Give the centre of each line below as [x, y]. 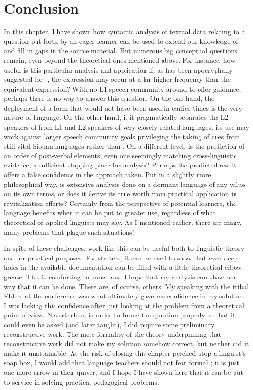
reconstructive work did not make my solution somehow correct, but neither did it [126, 344]
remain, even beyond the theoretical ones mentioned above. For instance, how [120, 60]
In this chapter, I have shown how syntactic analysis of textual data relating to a [125, 31]
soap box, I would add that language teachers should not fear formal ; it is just [122, 362]
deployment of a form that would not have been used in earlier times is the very [123, 107]
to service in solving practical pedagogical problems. [81, 381]
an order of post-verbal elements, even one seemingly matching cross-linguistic [120, 155]
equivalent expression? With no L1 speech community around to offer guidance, [123, 88]
